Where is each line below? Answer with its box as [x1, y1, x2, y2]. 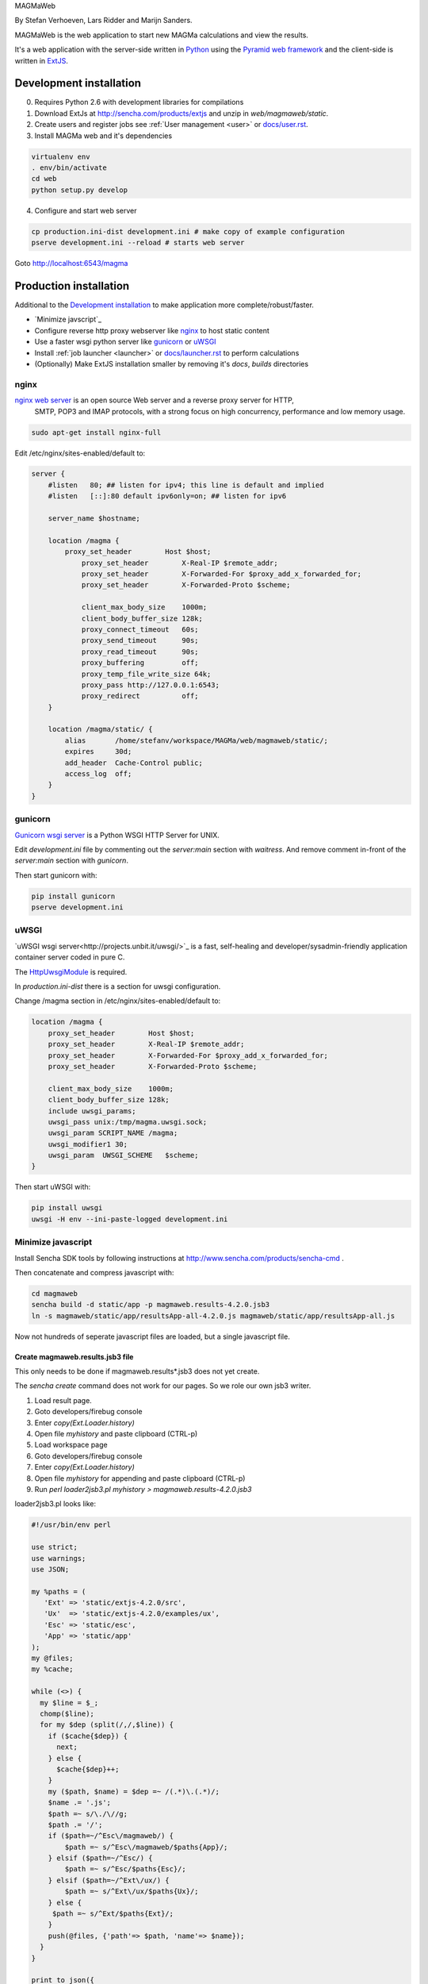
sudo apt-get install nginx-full [31, 428, 162, 436]
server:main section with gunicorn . [14, 856, 128, 865]
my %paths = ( [31, 1587, 86, 1596]
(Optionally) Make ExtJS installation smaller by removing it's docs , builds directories [34, 360, 309, 368]
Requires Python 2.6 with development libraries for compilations [34, 98, 244, 107]
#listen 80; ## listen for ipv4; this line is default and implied [48, 480, 324, 490]
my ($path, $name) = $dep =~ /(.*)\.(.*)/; [48, 1786, 220, 1796]
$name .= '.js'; [48, 1798, 111, 1807]
